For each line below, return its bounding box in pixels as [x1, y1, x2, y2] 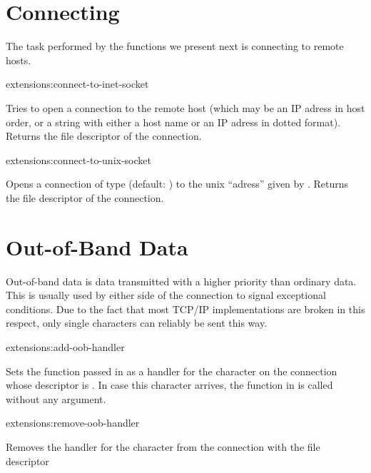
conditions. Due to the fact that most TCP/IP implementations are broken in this [6, 301, 365, 316]
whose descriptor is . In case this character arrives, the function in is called [6, 377, 333, 392]
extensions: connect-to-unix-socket [6, 152, 151, 167]
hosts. [6, 52, 31, 67]
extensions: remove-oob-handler [6, 415, 140, 430]
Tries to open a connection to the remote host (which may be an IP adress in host [6, 100, 365, 115]
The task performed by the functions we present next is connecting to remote [6, 39, 344, 54]
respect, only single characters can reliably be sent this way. [6, 315, 268, 330]
